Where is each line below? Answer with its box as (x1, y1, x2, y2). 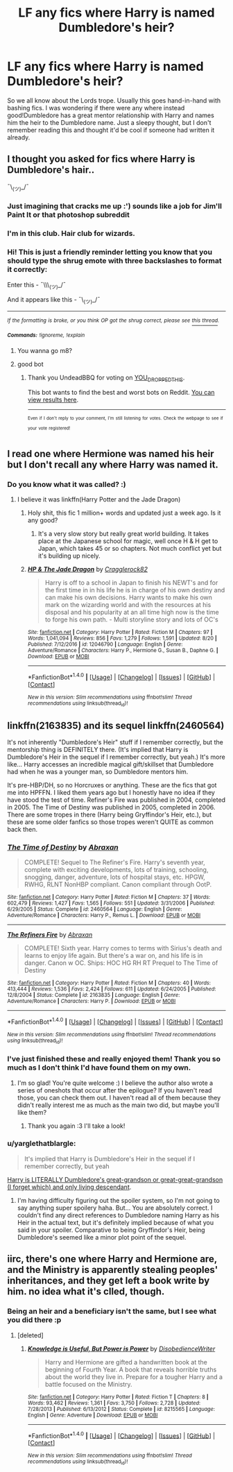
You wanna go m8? (17, 346, 73, 354)
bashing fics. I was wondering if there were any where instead (7, 103, 185, 112)
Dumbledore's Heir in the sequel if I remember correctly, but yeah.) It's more (7, 753, 225, 761)
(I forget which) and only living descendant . (7, 1183, 132, 1191)
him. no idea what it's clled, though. (7, 1285, 165, 1298)
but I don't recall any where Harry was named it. (7, 459, 218, 470)
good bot (17, 359, 44, 368)
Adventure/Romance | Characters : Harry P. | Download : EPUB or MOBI (7, 998, 176, 1005)
